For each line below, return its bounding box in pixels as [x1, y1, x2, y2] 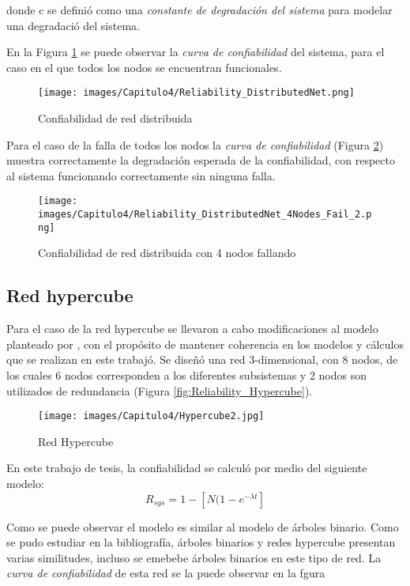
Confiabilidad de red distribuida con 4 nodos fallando [38, 244, 296, 261]
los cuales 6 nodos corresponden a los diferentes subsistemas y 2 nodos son [6, 366, 367, 383]
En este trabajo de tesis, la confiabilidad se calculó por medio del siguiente [6, 459, 367, 476]
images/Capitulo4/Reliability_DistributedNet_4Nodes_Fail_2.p [38, 209, 372, 221]
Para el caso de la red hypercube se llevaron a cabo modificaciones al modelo [6, 320, 378, 337]
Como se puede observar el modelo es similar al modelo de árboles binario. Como [6, 518, 399, 535]
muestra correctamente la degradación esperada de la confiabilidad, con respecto [6, 152, 395, 168]
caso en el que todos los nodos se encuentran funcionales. [6, 59, 282, 75]
